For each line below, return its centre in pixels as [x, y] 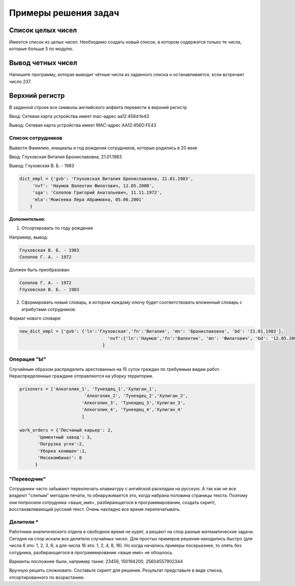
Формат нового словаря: [35, 318]
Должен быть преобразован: [40, 270]
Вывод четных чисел [43, 63]
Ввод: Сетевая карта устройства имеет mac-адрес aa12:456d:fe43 [79, 116]
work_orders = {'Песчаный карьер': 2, [66, 430]
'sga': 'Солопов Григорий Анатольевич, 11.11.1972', [97, 193]
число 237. [20, 82]
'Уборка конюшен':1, [62, 451]
